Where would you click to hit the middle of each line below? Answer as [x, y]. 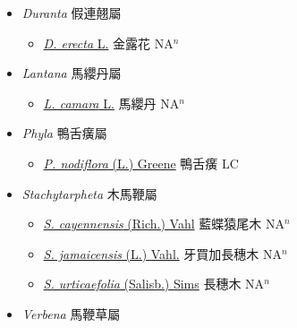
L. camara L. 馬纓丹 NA [111, 103]
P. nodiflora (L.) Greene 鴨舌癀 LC [141, 163]
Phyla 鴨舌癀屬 [64, 133]
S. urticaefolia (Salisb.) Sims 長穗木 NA [154, 284]
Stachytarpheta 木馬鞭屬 [89, 193]
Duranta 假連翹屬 [72, 13]
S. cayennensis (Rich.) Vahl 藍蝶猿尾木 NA [164, 224]
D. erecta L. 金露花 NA [108, 43]
